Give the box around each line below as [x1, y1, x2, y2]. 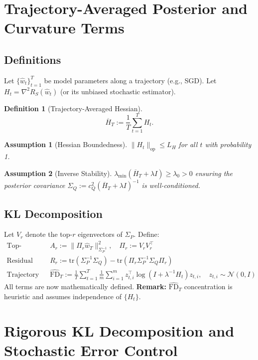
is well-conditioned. [141, 180, 200, 190]
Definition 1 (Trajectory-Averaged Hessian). [4, 103, 142, 113]
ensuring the [195, 168, 233, 178]
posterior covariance [4, 180, 65, 190]
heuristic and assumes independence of [4, 291, 122, 301]
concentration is [184, 281, 233, 292]
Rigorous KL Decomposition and [4, 320, 235, 341]
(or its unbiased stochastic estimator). [60, 86, 176, 96]
